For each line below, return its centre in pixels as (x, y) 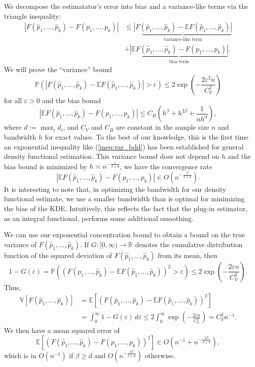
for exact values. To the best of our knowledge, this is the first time (146, 136)
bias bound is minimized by (46, 166)
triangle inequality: (33, 16)
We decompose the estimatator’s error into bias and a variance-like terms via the (126, 6)
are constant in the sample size (162, 127)
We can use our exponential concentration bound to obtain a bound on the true (125, 235)
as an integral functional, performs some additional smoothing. (99, 218)
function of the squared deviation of (58, 255)
